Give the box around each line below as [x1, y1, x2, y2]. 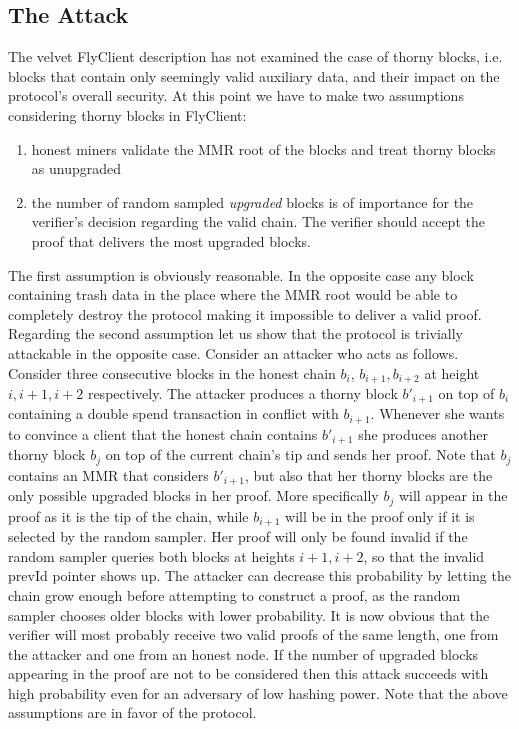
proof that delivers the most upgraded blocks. [31, 230, 311, 251]
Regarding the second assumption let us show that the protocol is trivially [8, 323, 463, 344]
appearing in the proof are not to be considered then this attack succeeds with [8, 663, 489, 684]
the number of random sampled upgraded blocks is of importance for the [31, 191, 474, 212]
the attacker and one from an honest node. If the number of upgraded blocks [8, 643, 479, 664]
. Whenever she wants [370, 403, 505, 424]
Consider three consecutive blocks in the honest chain [8, 362, 336, 383]
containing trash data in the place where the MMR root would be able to [8, 284, 458, 305]
